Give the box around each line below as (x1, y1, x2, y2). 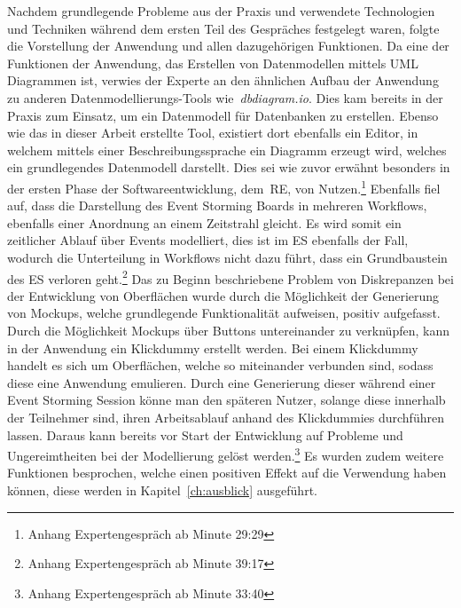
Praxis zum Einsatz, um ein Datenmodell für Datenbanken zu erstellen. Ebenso (7, 106, 439, 124)
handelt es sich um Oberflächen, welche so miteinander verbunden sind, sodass (7, 356, 434, 375)
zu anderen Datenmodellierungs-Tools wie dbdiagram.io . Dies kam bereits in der (7, 88, 443, 107)
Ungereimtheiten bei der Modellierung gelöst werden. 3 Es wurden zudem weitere (7, 444, 444, 464)
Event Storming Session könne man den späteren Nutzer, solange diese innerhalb (7, 391, 446, 409)
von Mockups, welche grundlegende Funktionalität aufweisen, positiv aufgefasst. (7, 304, 441, 322)
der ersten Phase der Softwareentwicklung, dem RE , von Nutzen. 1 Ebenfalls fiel (7, 176, 441, 197)
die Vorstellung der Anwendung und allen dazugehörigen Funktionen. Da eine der (7, 36, 449, 55)
